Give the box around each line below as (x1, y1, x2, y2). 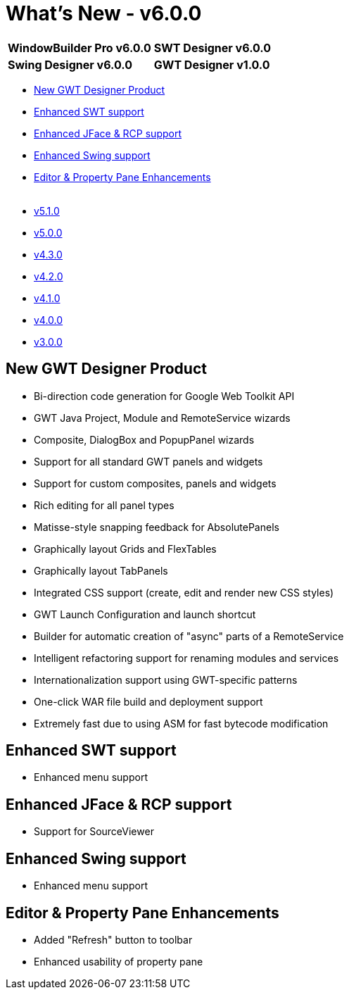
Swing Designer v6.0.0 (8, 57, 132, 72)
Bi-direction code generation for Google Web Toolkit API (34, 389, 295, 402)
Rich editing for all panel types (34, 499, 174, 511)
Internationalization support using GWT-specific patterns (34, 673, 298, 686)
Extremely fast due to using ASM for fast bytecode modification (34, 717, 329, 730)
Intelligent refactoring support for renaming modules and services (34, 651, 339, 664)
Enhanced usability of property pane (34, 955, 203, 968)
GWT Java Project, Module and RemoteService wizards (34, 411, 291, 424)
